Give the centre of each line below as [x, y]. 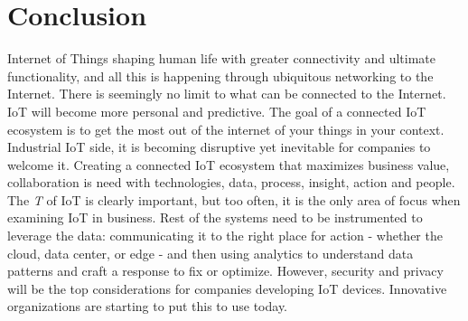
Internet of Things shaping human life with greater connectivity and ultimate [221, 58]
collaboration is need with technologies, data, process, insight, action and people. [231, 182]
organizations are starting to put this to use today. [148, 306]
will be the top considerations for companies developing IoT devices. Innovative [227, 288]
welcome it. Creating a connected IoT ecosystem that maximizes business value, [229, 164]
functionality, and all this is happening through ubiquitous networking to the [220, 76]
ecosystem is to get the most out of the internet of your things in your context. [226, 129]
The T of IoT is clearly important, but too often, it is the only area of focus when [234, 199]
